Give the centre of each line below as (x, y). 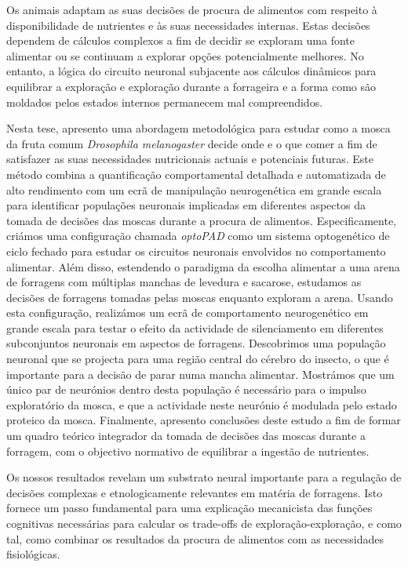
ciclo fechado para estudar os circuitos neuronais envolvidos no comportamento (196, 251)
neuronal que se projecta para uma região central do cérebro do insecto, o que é (198, 359)
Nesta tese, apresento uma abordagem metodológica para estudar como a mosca (199, 128)
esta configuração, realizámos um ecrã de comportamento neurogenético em (188, 313)
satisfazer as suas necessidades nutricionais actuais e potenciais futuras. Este (190, 159)
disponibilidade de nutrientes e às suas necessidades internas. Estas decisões (188, 25)
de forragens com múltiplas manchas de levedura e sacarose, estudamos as (184, 282)
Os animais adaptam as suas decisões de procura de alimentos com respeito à (192, 9)
